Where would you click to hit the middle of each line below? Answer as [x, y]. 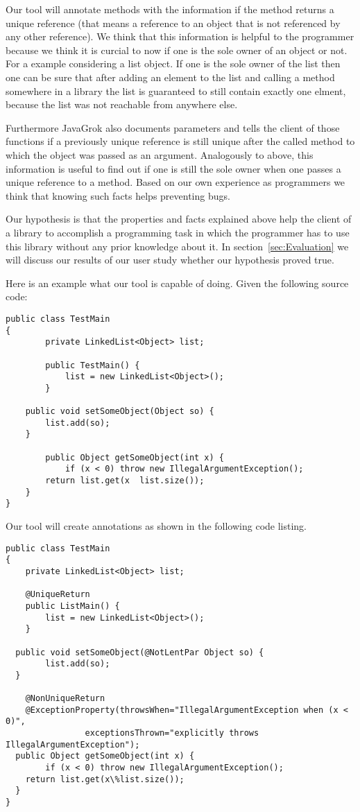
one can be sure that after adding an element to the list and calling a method [170, 77]
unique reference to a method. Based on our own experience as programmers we [175, 182]
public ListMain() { [72, 606]
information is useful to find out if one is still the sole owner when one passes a [173, 168]
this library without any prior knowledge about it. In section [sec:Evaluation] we [177, 246]
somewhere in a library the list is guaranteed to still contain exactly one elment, [176, 90]
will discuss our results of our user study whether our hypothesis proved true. [170, 260]
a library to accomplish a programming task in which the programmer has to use [178, 232]
